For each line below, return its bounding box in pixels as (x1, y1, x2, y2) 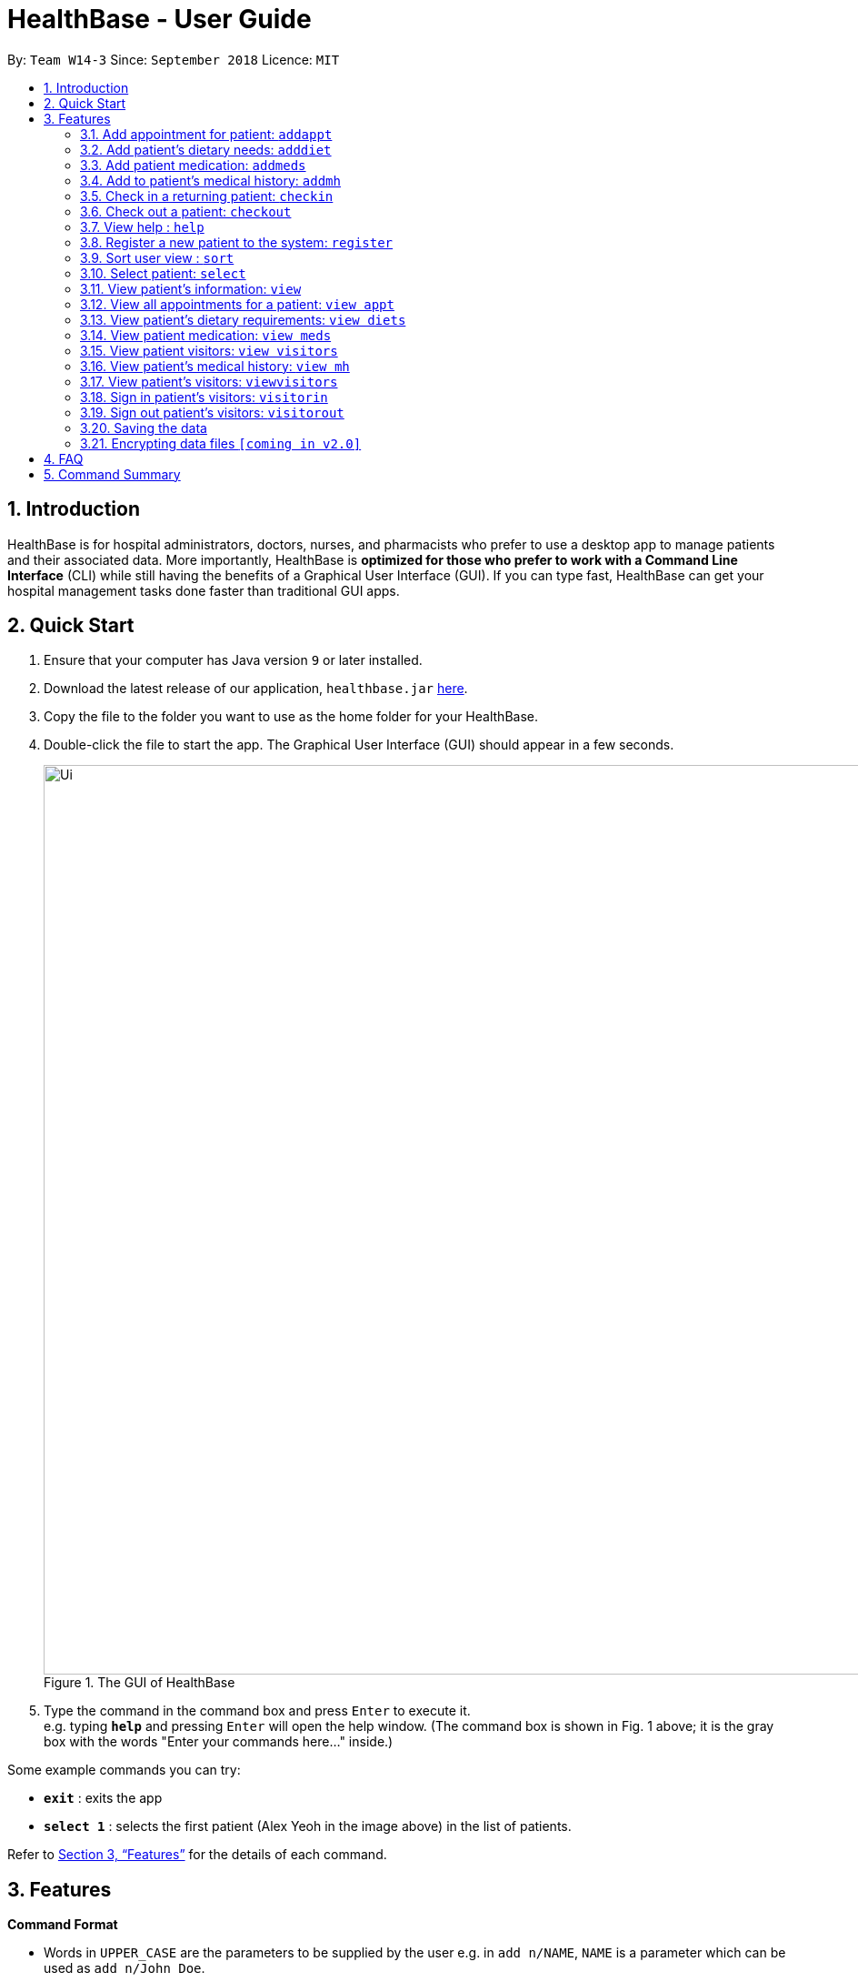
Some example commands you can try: (7, 1762, 241, 1778)
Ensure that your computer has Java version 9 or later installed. (44, 652, 423, 669)
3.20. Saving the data (80, 419, 207, 436)
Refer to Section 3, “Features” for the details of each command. (7, 1846, 387, 1863)
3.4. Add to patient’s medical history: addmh (80, 172, 341, 188)
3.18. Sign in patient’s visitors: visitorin (80, 388, 328, 405)
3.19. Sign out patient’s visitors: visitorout (80, 404, 344, 420)
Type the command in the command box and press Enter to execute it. (44, 1703, 471, 1719)
